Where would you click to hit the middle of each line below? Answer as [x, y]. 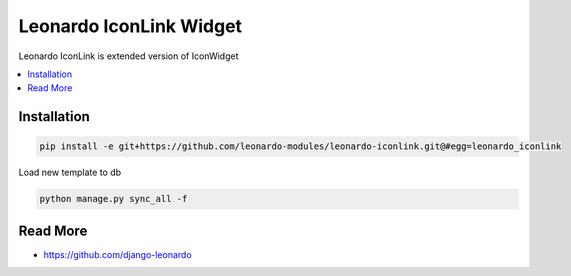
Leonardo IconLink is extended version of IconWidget [128, 56]
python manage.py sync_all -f [113, 199]
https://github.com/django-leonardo [117, 254]
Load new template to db [70, 172]
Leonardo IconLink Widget [130, 26]
